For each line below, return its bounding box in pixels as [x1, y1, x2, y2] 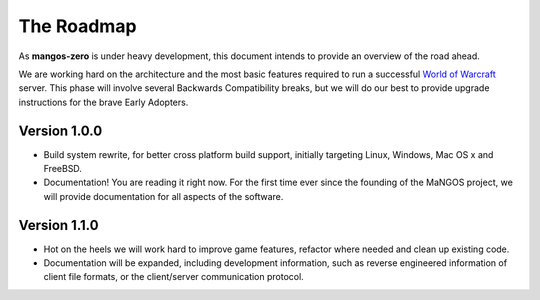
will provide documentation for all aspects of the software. [43, 190, 284, 202]
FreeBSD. [43, 163, 82, 175]
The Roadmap [18, 15, 137, 37]
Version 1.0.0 [18, 122, 103, 139]
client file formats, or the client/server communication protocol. [43, 271, 304, 283]
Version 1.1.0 [18, 216, 99, 234]
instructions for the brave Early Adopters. [18, 96, 189, 108]
